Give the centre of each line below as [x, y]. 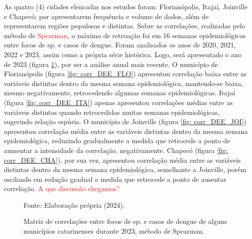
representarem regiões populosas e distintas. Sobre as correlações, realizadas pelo [125, 26]
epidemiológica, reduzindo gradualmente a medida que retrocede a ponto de [117, 141]
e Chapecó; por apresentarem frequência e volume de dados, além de [106, 16]
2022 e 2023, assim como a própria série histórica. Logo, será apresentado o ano [123, 54]
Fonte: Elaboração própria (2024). [74, 205]
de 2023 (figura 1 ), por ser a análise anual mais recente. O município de [111, 64]
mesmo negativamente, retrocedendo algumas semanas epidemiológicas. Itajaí [120, 93]
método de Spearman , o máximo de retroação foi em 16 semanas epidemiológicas [125, 35]
